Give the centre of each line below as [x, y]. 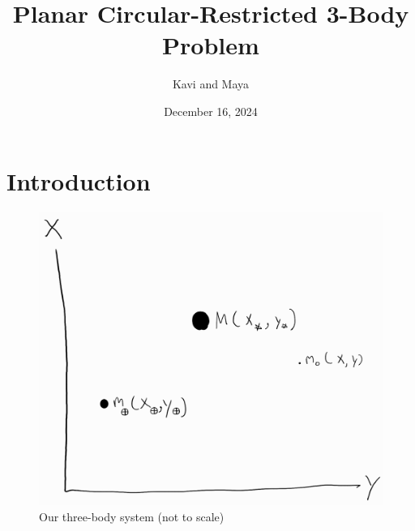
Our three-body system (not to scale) [132, 516]
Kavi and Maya [211, 84]
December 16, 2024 [211, 111]
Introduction [79, 180]
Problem [211, 45]
